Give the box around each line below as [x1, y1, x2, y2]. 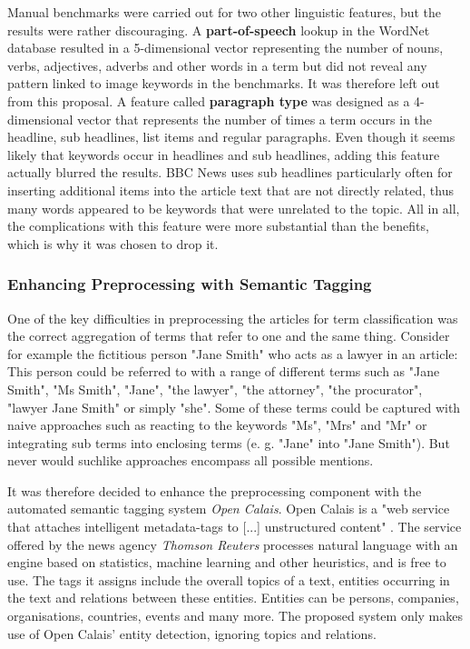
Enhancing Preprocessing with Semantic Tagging [7, 273, 372, 295]
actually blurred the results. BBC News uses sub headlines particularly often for [7, 163, 453, 182]
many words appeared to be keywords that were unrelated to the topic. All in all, [7, 198, 460, 217]
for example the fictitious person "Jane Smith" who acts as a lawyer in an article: [7, 344, 458, 363]
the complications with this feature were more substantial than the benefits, [7, 216, 429, 235]
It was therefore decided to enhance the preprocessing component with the [7, 481, 422, 500]
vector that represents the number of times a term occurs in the [77, 109, 433, 128]
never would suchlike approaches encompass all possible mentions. [7, 451, 374, 470]
